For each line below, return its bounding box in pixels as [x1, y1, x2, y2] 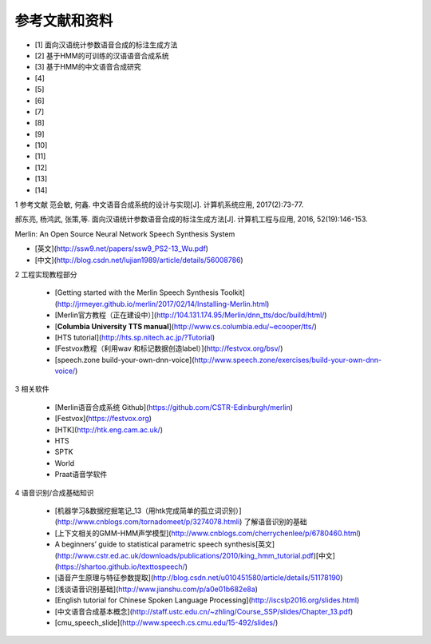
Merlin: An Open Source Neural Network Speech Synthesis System [14, 229, 235, 239]
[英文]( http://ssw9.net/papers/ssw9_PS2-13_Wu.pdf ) [34, 244, 209, 253]
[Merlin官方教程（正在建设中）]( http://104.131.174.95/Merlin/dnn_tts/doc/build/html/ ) [54, 310, 327, 320]
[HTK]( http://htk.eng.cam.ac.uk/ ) [54, 424, 164, 435]
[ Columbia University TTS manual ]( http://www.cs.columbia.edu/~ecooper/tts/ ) [54, 321, 317, 331]
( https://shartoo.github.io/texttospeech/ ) [54, 562, 188, 571]
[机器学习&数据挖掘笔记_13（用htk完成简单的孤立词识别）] [54, 506, 242, 515]
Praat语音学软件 [54, 470, 108, 479]
